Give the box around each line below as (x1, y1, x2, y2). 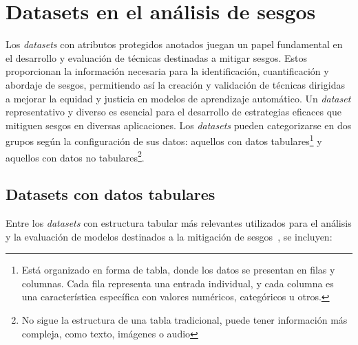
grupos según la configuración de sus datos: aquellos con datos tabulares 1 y (6, 132, 322, 148)
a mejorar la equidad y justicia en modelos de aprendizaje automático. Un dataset (6, 91, 351, 105)
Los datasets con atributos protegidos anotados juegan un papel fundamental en (6, 37, 343, 52)
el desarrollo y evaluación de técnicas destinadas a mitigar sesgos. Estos (6, 50, 308, 65)
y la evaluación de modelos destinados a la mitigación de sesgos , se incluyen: (6, 229, 333, 243)
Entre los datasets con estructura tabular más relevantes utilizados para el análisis (6, 215, 352, 230)
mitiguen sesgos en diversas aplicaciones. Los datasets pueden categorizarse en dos (6, 118, 352, 132)
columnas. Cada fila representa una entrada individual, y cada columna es (21, 276, 334, 290)
